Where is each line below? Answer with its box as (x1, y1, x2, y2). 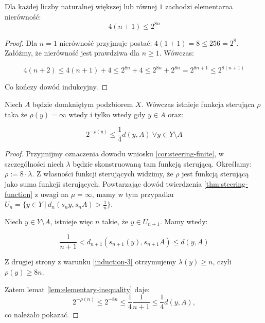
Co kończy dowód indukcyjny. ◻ (5, 81, 108, 92)
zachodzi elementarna (165, 1, 233, 11)
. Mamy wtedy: (160, 216, 208, 226)
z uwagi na (34, 188, 69, 199)
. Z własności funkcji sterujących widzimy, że (32, 168, 173, 179)
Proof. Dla (5, 37, 38, 48)
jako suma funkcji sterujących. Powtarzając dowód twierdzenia (5, 178, 202, 189)
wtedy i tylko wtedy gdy (68, 109, 146, 119)
